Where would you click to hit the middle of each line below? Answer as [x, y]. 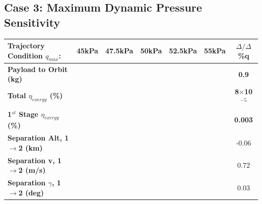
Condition [25, 55]
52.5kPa [183, 51]
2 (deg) [31, 192]
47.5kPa [119, 51]
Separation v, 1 [35, 160]
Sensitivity [32, 22]
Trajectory [26, 46]
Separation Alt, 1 [38, 138]
